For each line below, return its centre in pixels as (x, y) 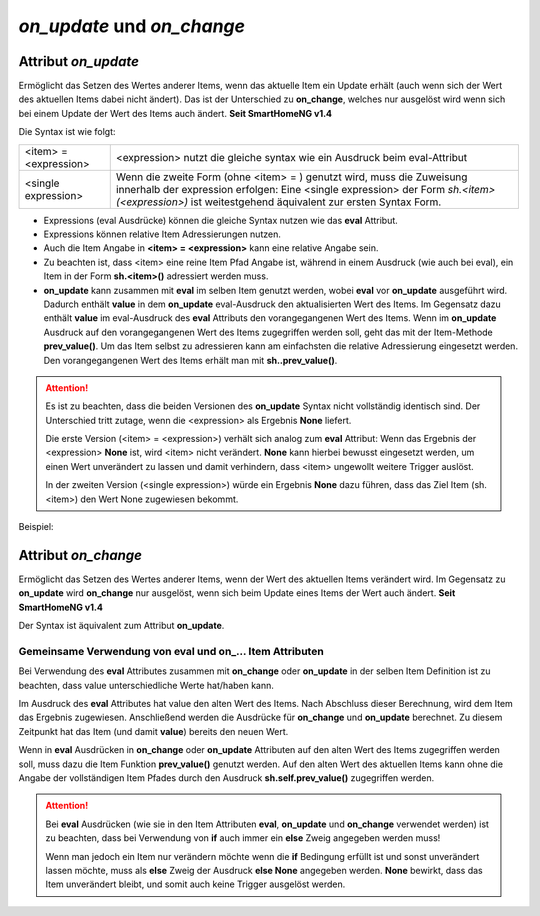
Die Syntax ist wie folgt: (67, 132)
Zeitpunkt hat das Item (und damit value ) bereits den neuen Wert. (153, 731)
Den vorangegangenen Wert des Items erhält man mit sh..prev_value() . (190, 360)
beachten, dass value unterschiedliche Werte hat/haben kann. (146, 685)
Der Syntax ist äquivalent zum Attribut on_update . (121, 626)
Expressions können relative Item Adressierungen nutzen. (162, 234)
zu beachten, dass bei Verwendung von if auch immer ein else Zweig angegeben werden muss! (243, 838)
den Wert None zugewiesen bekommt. (159, 499)
